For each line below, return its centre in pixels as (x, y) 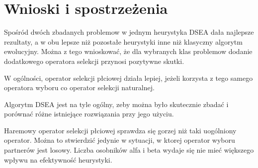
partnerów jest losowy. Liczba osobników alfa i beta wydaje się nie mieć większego (129, 150)
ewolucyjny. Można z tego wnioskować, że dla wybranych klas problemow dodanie (128, 51)
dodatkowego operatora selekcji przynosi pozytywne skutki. (94, 61)
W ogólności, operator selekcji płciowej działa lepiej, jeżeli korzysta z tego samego (129, 78)
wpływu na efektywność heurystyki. (58, 159)
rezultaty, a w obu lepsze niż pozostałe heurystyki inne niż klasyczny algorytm (123, 41)
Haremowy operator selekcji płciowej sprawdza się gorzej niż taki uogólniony (120, 130)
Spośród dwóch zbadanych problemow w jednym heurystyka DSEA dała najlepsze (129, 32)
